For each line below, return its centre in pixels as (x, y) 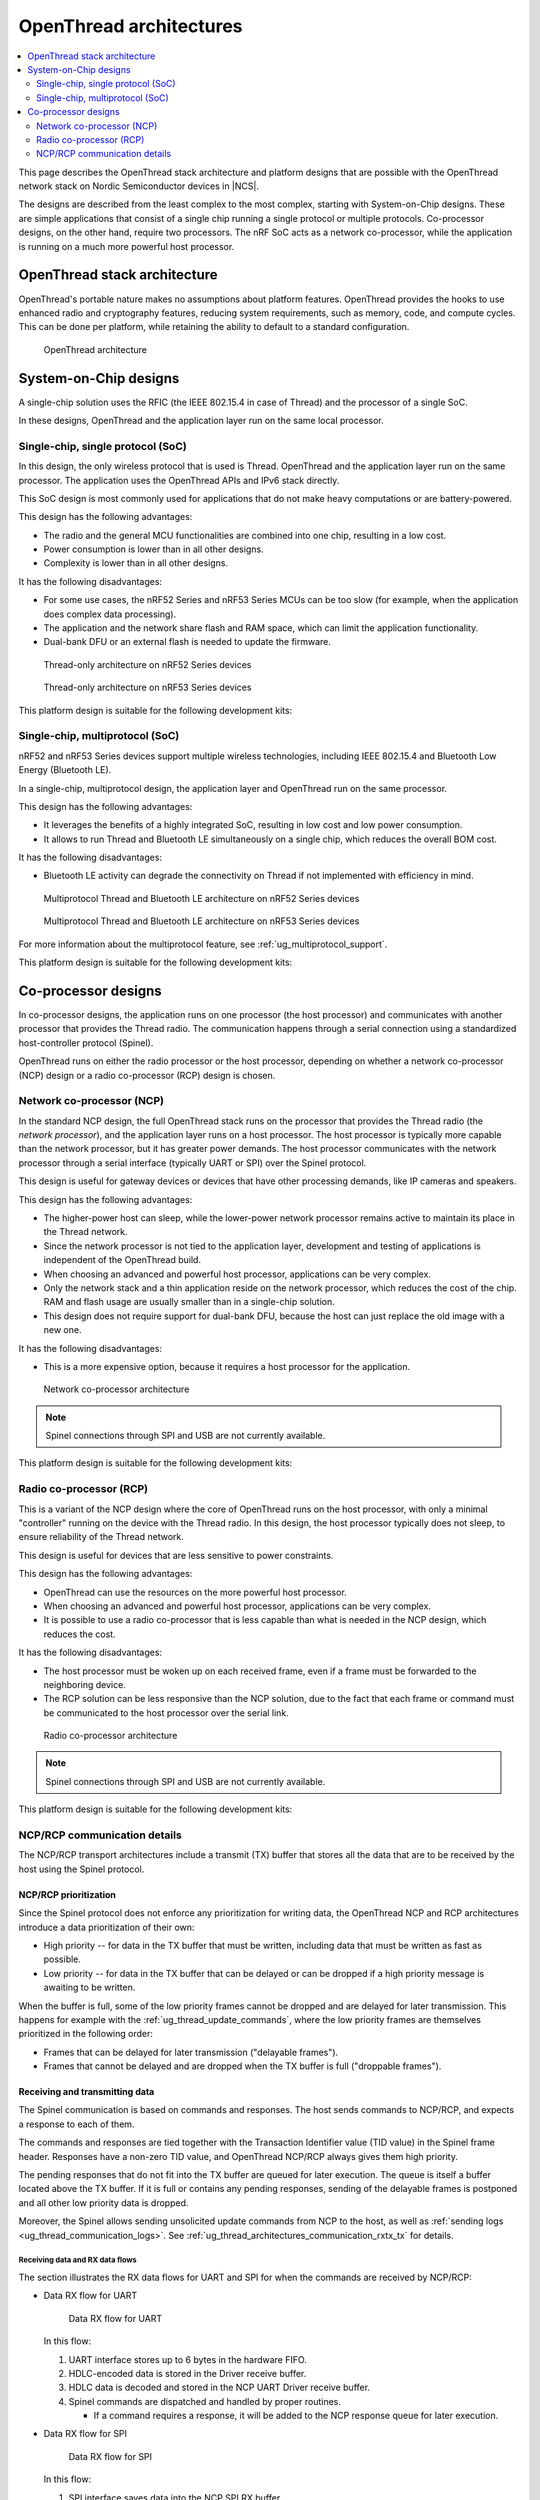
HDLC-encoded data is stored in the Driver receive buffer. (187, 2373)
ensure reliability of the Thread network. (101, 1537)
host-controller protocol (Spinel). (86, 1042)
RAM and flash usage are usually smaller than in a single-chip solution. (189, 1302)
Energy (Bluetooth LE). (65, 770)
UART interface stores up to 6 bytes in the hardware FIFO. (187, 2359)
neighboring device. (85, 1684)
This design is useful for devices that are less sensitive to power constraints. (176, 1555)
